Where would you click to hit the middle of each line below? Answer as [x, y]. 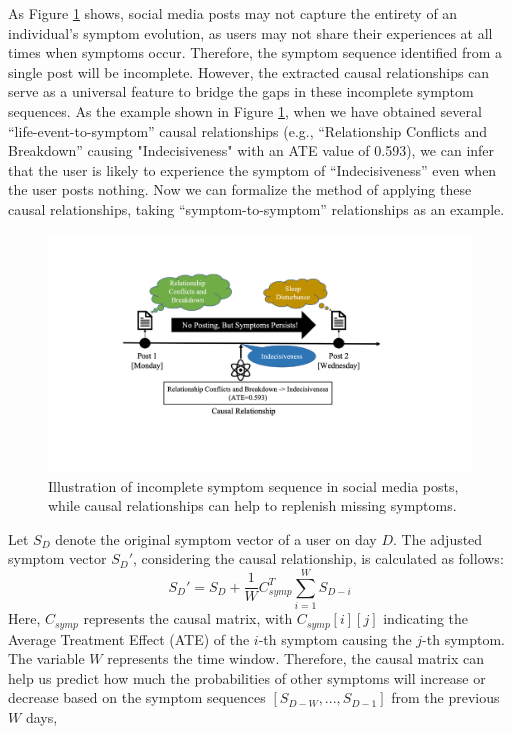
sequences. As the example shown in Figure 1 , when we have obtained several [245, 110]
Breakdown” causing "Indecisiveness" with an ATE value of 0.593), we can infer [251, 150]
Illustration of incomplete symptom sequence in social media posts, [253, 485]
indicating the [426, 618]
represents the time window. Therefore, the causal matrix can [296, 658]
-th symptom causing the [335, 638]
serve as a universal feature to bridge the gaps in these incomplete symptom [241, 91]
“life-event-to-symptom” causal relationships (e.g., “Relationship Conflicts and [248, 130]
